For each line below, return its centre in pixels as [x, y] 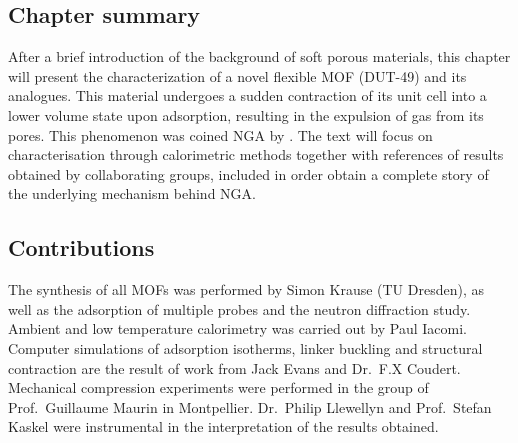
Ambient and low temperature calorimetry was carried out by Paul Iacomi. [237, 328]
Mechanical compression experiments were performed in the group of [218, 387]
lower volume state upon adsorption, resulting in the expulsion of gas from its [246, 114]
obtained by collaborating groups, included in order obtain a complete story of [248, 173]
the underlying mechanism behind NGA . [132, 193]
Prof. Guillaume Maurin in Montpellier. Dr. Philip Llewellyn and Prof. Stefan [250, 406]
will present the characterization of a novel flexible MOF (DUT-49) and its [237, 75]
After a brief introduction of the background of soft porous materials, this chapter [259, 56]
